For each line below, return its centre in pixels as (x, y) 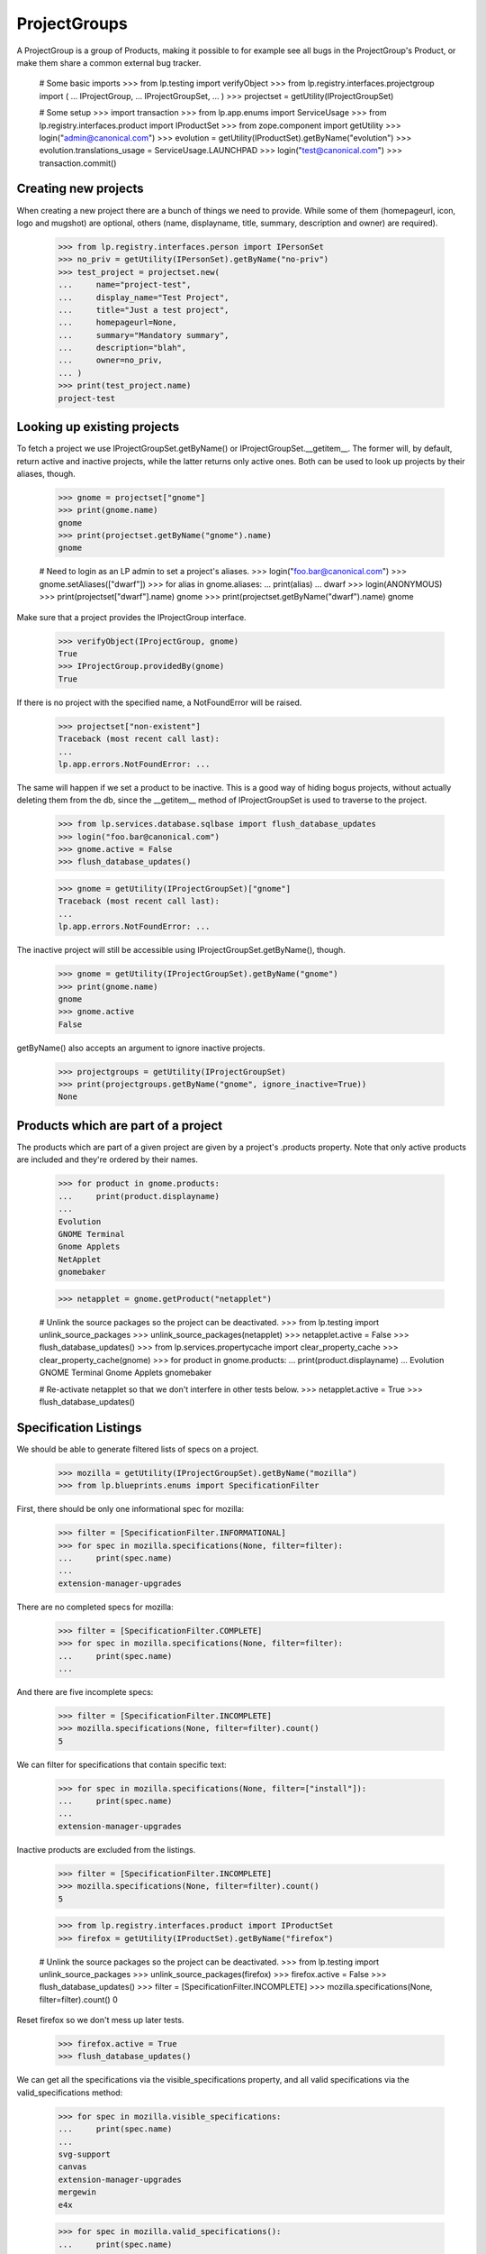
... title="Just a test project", (144, 310)
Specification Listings (79, 1428)
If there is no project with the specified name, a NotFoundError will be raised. (159, 702)
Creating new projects (80, 189)
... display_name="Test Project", (144, 297)
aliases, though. (46, 473)
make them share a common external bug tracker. (109, 62)
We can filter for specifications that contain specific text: (121, 1764)
